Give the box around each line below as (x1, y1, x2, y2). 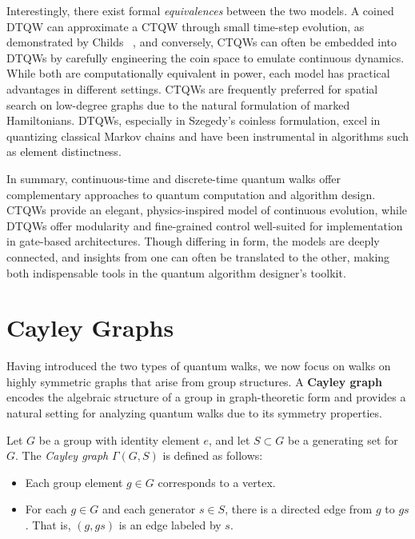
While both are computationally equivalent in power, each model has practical (6, 65, 390, 82)
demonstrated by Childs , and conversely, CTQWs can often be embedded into (6, 34, 397, 50)
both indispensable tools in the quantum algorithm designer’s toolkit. (6, 264, 346, 281)
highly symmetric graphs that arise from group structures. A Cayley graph (6, 373, 382, 389)
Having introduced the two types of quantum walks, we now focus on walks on (6, 357, 391, 374)
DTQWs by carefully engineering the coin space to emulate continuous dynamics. (6, 49, 405, 66)
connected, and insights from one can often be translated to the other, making (6, 248, 390, 265)
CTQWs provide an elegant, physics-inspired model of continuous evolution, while (6, 202, 407, 218)
